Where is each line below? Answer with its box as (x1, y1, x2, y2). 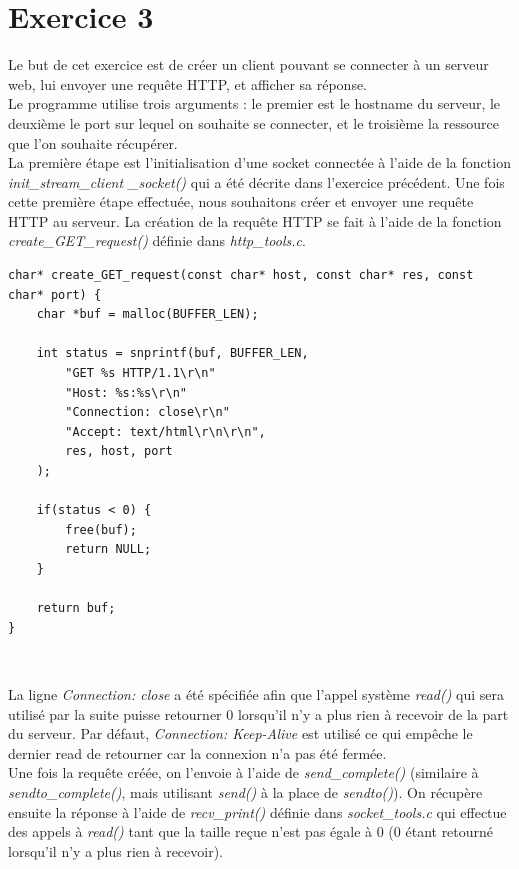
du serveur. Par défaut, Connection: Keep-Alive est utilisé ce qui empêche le (8, 723, 473, 744)
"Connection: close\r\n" (65, 405, 230, 420)
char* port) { (8, 287, 102, 302)
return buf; (36, 601, 116, 616)
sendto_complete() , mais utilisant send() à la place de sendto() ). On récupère (8, 781, 483, 802)
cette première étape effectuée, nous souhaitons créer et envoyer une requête (8, 191, 474, 212)
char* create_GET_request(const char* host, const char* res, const (8, 268, 474, 283)
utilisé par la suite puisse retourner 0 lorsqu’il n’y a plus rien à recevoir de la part (8, 703, 509, 724)
